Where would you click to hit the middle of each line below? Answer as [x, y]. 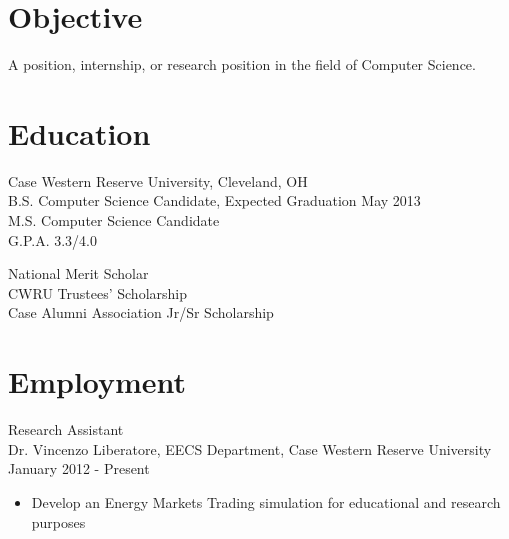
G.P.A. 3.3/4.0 [52, 239]
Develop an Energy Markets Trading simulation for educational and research [266, 501]
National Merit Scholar [78, 273]
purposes [58, 521]
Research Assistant [66, 429]
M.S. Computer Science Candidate [114, 220]
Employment [97, 381]
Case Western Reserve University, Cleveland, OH [158, 180]
